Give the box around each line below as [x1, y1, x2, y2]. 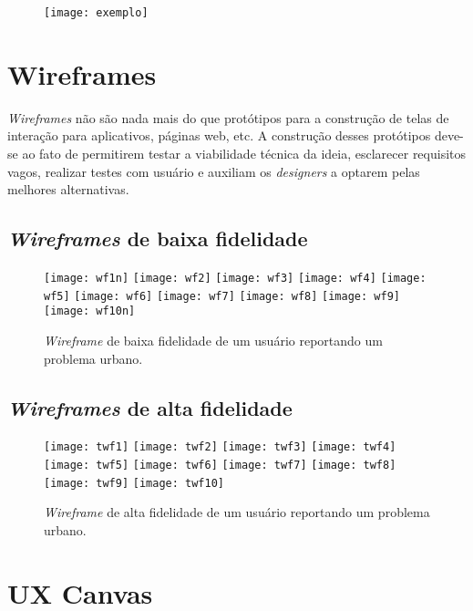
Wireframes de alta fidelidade [7, 393, 293, 421]
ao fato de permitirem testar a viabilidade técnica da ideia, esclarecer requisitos [22, 143, 467, 162]
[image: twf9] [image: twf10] [44, 476, 224, 490]
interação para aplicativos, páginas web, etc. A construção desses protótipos [7, 126, 431, 145]
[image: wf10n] [44, 305, 136, 318]
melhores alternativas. [7, 180, 129, 199]
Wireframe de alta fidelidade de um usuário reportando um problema [44, 502, 430, 522]
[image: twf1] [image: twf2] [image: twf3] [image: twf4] [44, 440, 396, 454]
